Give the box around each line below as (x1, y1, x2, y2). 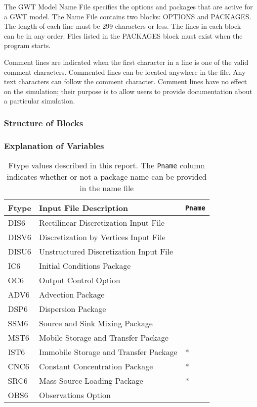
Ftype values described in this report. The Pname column (8, 159, 205, 171)
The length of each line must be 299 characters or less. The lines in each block (4, 21, 241, 31)
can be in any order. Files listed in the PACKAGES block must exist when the (4, 30, 243, 41)
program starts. (4, 40, 51, 51)
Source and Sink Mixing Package (39, 317, 153, 329)
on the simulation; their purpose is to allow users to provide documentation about (4, 86, 253, 96)
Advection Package (39, 289, 105, 300)
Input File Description (39, 202, 128, 213)
